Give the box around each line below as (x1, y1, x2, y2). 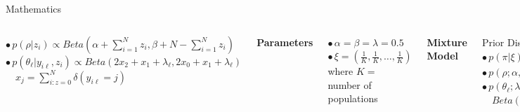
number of (327, 77, 372, 92)
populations (327, 91, 378, 106)
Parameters (256, 34, 313, 49)
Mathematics (6, 1, 62, 15)
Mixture (427, 34, 467, 49)
